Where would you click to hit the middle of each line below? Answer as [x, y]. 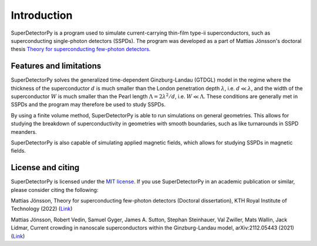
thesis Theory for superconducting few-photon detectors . [81, 49]
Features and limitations [56, 66]
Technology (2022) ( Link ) [42, 209]
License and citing [45, 168]
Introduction [42, 15]
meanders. [24, 132]
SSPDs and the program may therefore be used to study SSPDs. [88, 105]
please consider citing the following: [55, 190]
